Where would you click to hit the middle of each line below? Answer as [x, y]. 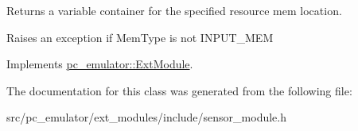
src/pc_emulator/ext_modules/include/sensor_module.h [147, 117]
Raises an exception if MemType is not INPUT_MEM [140, 37]
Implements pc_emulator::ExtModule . [100, 64]
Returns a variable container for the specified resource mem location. [174, 10]
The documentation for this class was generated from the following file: [179, 90]
